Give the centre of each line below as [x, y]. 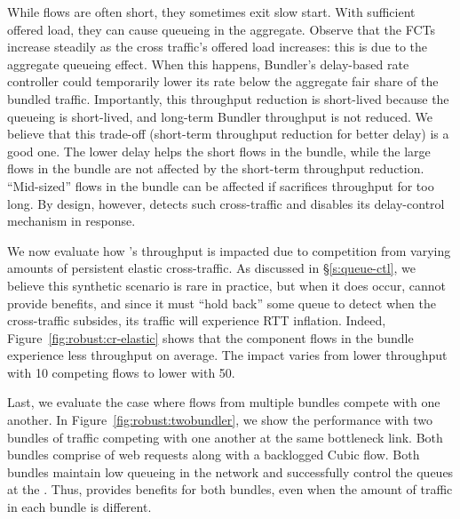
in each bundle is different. [79, 507]
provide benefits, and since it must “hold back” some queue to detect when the [222, 303]
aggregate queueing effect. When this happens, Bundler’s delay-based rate [208, 64]
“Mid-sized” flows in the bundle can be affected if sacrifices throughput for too [221, 185]
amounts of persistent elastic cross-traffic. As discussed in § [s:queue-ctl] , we [211, 268]
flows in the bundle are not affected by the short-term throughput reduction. [216, 168]
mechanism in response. [71, 221]
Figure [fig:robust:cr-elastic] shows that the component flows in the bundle [210, 337]
